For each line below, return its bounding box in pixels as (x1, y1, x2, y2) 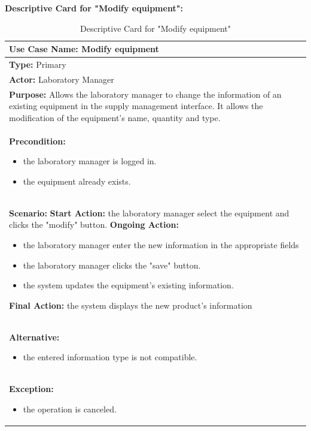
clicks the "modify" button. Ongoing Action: (9, 218, 179, 231)
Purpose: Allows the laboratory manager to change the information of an (9, 88, 282, 100)
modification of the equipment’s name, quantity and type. (9, 111, 221, 123)
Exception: (9, 382, 54, 395)
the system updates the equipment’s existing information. (23, 279, 234, 291)
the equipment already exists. (23, 174, 131, 187)
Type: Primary (9, 58, 66, 71)
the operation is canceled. (23, 402, 117, 415)
